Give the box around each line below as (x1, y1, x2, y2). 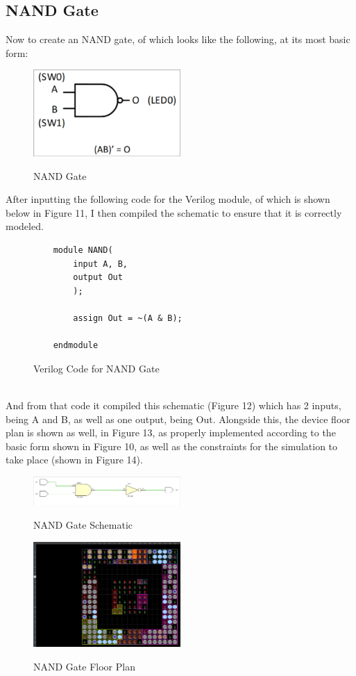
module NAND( (53, 245, 113, 256)
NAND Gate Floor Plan (33, 659, 135, 673)
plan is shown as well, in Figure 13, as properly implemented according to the (6, 425, 336, 440)
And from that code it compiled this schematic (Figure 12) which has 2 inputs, (6, 397, 341, 412)
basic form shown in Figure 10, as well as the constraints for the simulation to (6, 438, 338, 453)
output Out (73, 272, 123, 283)
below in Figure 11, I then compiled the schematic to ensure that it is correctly (6, 205, 342, 220)
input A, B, (73, 258, 128, 269)
